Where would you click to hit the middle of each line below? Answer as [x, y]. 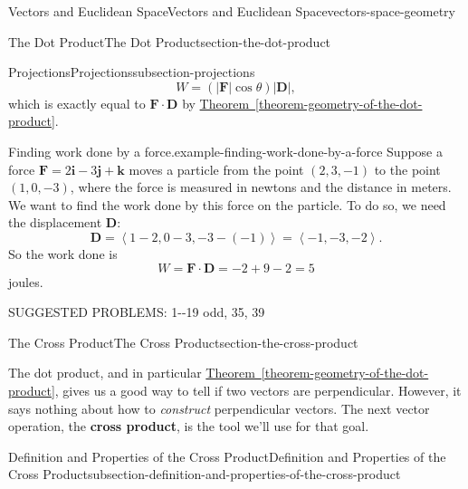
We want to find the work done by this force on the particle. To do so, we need [227, 204]
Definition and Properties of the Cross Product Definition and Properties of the [227, 456]
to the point [407, 169]
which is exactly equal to [77, 103]
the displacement [55, 222]
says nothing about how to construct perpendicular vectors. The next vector [219, 408]
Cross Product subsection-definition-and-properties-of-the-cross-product [205, 474]
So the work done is [63, 253]
